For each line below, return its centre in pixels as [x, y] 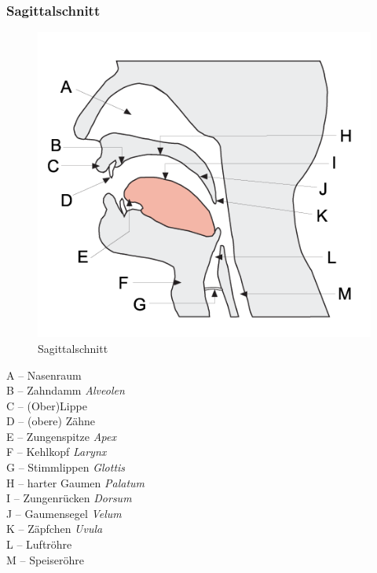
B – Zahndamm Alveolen [66, 390]
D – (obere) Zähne [51, 421]
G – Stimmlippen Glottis [66, 467]
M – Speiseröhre [45, 559]
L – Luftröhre [39, 544]
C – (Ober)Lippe [47, 405]
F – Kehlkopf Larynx [57, 452]
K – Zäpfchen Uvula [55, 529]
